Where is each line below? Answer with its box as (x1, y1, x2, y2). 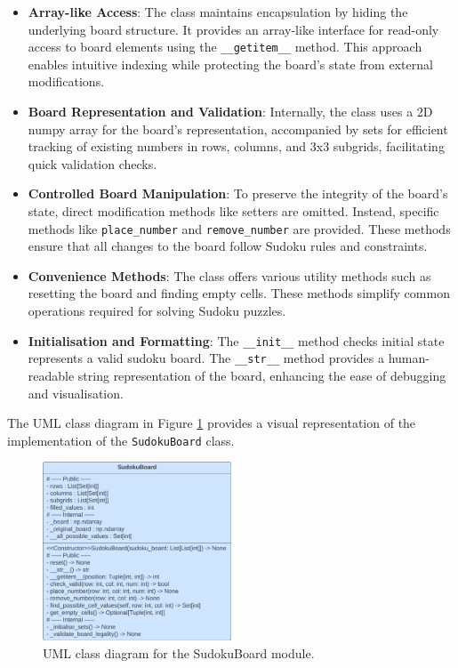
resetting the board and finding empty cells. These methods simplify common (28, 284, 450, 302)
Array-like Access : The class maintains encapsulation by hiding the (28, 3, 408, 20)
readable (28, 366, 75, 384)
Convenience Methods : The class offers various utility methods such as (28, 266, 431, 285)
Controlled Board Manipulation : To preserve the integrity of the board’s (28, 184, 448, 203)
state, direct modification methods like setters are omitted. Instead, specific (28, 202, 439, 220)
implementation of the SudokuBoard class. (7, 431, 235, 449)
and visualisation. (28, 383, 124, 402)
